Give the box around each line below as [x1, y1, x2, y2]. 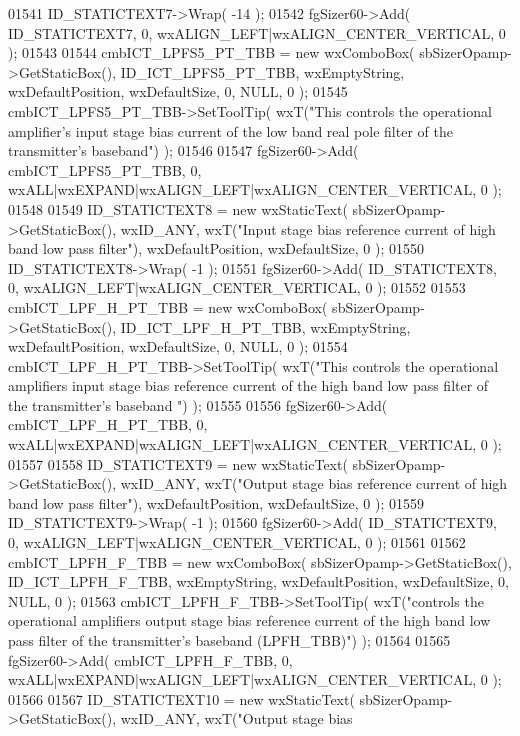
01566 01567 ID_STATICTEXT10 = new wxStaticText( [8, 688, 355, 709]
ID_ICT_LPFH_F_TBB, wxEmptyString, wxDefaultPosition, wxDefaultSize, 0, [8, 571, 509, 592]
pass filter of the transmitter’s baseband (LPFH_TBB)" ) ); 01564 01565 [8, 630, 451, 650]
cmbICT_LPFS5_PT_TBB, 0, [8, 159, 202, 180]
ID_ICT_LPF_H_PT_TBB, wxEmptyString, [120, 316, 411, 337]
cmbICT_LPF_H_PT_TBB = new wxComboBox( [8, 296, 328, 317]
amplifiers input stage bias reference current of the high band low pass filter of [8, 375, 489, 396]
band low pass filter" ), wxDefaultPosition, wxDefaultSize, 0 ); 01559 [8, 492, 425, 513]
